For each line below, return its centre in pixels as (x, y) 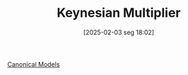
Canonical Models (34, 64)
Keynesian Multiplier (119, 13)
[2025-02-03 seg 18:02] (119, 32)
